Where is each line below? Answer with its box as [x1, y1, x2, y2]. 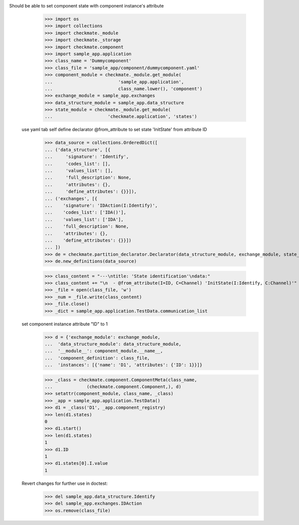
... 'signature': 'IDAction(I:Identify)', [44, 202, 158, 208]
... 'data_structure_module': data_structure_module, [44, 341, 181, 347]
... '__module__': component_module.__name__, [44, 348, 163, 354]
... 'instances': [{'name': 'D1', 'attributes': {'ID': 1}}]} [44, 362, 203, 368]
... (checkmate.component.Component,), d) [44, 384, 181, 390]
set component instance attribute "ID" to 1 [21, 321, 108, 327]
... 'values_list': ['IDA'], [44, 217, 124, 222]
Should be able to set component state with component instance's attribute [9, 3, 164, 8]
